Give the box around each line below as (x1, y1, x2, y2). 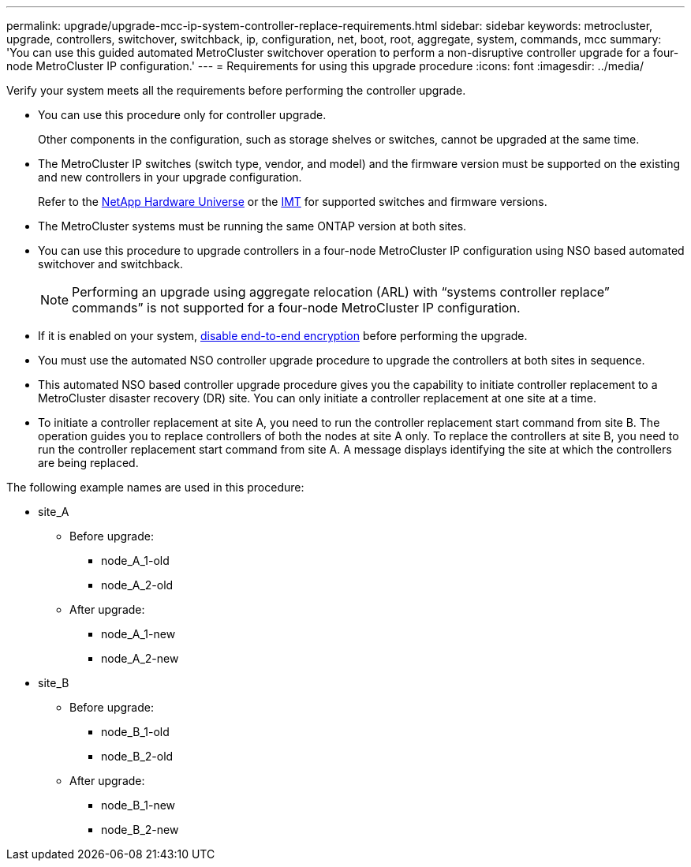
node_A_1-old (101, 554, 170, 567)
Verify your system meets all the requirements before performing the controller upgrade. (6, 84, 466, 97)
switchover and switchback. (38, 257, 183, 271)
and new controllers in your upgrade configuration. (38, 170, 302, 184)
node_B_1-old (101, 725, 170, 738)
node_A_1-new (101, 627, 176, 641)
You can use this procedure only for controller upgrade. (38, 108, 327, 121)
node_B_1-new (101, 798, 176, 812)
